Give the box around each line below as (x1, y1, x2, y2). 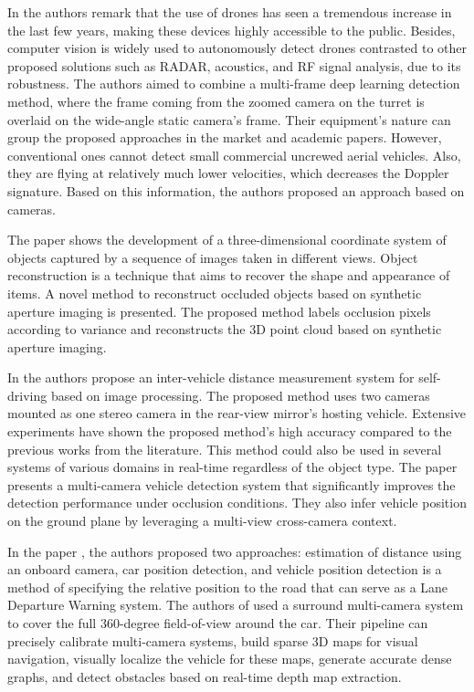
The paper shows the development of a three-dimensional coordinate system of (7, 230, 447, 249)
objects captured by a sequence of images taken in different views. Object (7, 247, 418, 267)
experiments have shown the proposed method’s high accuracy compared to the (7, 422, 452, 441)
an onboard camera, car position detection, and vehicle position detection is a (7, 560, 442, 579)
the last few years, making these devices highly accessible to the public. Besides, (7, 20, 456, 39)
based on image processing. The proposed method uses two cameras (50, 385, 430, 404)
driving (7, 385, 47, 404)
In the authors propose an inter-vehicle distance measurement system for (7, 368, 415, 387)
